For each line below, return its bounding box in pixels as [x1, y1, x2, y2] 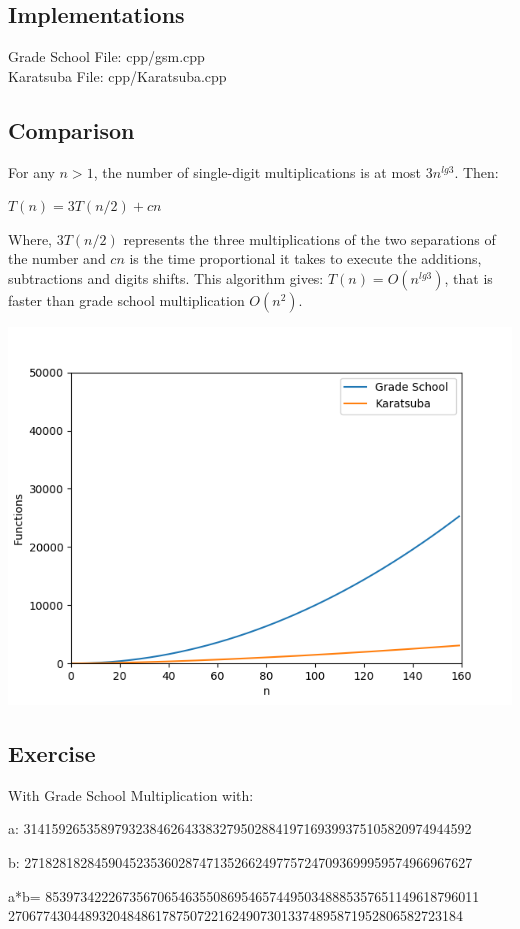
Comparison [8, 114, 135, 145]
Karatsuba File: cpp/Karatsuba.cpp [8, 65, 227, 86]
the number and [8, 248, 106, 269]
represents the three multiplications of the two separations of [123, 228, 496, 249]
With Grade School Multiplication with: [8, 784, 254, 805]
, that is [444, 267, 493, 288]
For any [8, 161, 55, 182]
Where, [8, 228, 52, 249]
